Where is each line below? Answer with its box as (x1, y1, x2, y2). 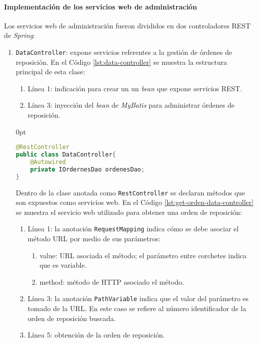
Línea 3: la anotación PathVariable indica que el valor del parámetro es (27, 293, 249, 304)
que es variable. (39, 260, 87, 270)
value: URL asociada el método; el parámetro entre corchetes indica (39, 250, 247, 260)
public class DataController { (15, 151, 116, 159)
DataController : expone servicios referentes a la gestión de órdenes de (15, 46, 233, 57)
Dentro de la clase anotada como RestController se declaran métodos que (15, 187, 246, 197)
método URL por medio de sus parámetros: (27, 233, 161, 244)
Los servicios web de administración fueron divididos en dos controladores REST (4, 20, 251, 30)
